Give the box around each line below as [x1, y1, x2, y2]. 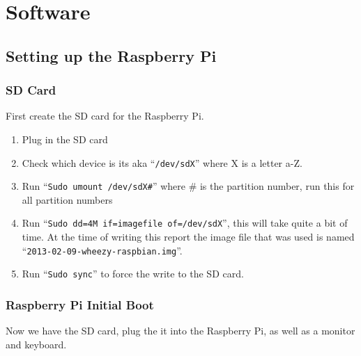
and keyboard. [6, 337, 67, 351]
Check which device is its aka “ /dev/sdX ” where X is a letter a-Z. [22, 155, 302, 170]
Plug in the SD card [22, 131, 108, 146]
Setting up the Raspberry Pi [6, 44, 217, 66]
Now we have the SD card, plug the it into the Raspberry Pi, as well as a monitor [6, 323, 355, 338]
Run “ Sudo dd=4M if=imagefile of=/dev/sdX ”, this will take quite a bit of [22, 216, 348, 230]
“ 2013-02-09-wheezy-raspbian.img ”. [22, 243, 183, 257]
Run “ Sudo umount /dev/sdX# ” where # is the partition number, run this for [22, 179, 355, 193]
